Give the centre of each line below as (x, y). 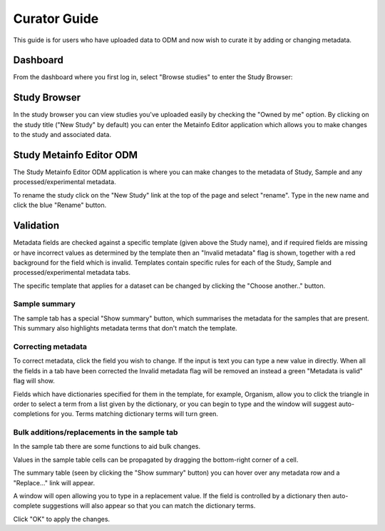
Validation (36, 226)
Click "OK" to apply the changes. (62, 519)
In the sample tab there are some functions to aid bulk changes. (107, 447)
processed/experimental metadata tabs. (72, 273)
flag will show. (34, 381)
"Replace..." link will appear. (54, 482)
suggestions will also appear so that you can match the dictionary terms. (149, 506)
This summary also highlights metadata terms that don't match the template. (125, 328)
